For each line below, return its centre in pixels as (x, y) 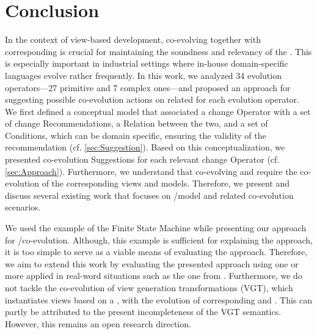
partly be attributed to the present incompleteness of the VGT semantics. (143, 312)
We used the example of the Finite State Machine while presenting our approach (156, 228)
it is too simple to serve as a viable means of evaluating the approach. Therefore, (156, 252)
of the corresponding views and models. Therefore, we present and (166, 183)
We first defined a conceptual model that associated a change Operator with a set (158, 111)
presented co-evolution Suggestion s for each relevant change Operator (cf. (142, 159)
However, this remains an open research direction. (98, 323)
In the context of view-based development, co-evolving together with (133, 39)
